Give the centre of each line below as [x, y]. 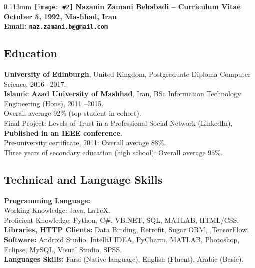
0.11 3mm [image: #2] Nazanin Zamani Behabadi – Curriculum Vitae [122, 6]
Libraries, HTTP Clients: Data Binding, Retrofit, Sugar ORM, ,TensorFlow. [127, 230]
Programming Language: [47, 200]
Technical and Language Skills [83, 179]
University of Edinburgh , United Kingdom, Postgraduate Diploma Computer [127, 74]
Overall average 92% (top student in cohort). [73, 113]
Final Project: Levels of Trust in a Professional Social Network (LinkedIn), [118, 123]
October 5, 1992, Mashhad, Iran [60, 16]
